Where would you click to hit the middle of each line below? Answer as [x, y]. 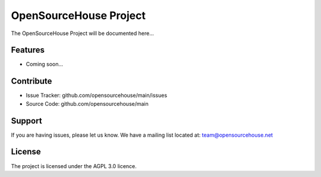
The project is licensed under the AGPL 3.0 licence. [74, 166]
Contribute [32, 81]
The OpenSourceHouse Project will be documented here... [83, 33]
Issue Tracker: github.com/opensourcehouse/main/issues [97, 96]
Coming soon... [45, 64]
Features [28, 50]
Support [26, 121]
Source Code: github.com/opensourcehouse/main [87, 103]
